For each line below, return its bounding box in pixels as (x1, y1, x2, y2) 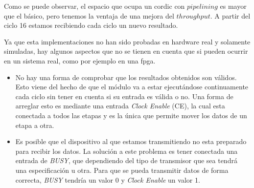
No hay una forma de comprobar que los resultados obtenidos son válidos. (15, 72, 237, 82)
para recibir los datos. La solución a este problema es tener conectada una (15, 146, 238, 156)
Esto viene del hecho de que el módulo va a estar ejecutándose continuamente (15, 82, 249, 92)
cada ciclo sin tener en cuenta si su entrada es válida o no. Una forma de (15, 91, 233, 101)
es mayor (220, 1, 247, 11)
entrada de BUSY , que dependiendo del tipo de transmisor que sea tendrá (15, 155, 237, 166)
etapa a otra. (15, 120, 54, 130)
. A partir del (210, 10, 251, 21)
